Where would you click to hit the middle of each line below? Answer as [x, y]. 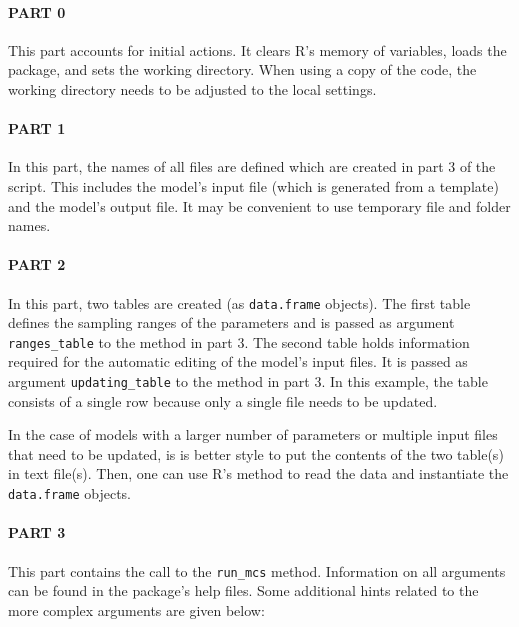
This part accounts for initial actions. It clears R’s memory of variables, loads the [257, 49]
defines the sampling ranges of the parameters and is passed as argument [231, 322]
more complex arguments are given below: [136, 609]
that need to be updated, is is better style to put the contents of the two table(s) [256, 453]
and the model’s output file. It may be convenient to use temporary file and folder [259, 205]
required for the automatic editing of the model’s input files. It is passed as [238, 361]
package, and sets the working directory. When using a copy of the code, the [242, 69]
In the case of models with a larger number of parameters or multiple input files [253, 434]
